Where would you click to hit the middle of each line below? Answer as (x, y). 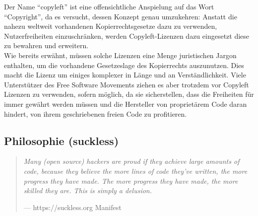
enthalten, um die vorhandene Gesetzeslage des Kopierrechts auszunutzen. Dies (124, 65)
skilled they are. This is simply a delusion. (88, 190)
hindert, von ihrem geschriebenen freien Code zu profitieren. (96, 113)
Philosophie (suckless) (62, 140)
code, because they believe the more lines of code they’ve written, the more (135, 171)
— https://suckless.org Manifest (72, 207)
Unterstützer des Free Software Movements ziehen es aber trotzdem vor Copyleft (127, 84)
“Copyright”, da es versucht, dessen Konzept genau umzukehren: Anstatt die (121, 16)
